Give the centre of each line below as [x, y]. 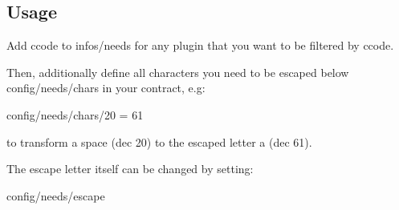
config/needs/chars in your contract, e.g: [106, 88]
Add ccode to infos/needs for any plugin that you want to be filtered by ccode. [200, 45]
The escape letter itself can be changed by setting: [130, 169]
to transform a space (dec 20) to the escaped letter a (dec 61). [159, 141]
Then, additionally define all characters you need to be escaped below [178, 72]
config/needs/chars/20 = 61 [75, 114]
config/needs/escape [56, 195]
